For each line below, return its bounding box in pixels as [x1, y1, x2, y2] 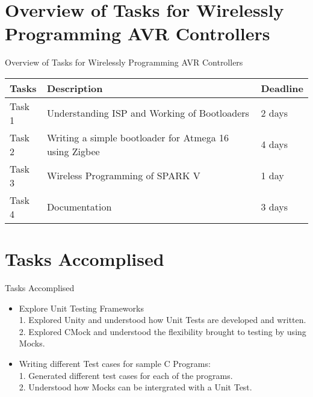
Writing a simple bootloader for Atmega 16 [46, 130, 229, 144]
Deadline [261, 81, 303, 95]
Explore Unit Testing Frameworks [19, 301, 144, 314]
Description [46, 81, 103, 95]
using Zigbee [46, 144, 100, 158]
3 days [261, 200, 288, 214]
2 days [261, 106, 288, 120]
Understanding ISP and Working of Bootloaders [46, 106, 249, 120]
